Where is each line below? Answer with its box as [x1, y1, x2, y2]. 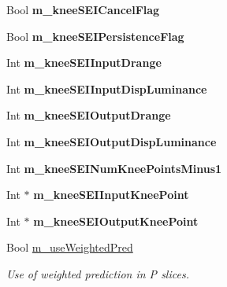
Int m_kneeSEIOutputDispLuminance [6, 133, 217, 149]
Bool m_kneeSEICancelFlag [6, 2, 160, 17]
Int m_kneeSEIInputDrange [6, 54, 162, 71]
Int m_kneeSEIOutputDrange [6, 107, 171, 123]
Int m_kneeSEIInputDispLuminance [6, 80, 207, 97]
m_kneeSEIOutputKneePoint [33, 212, 199, 229]
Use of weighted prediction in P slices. [6, 265, 189, 281]
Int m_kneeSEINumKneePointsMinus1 [6, 160, 222, 176]
